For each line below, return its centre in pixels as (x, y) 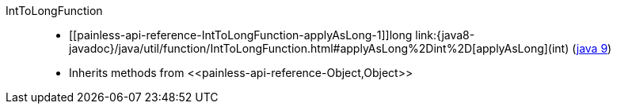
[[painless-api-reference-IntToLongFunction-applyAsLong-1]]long (241, 35)
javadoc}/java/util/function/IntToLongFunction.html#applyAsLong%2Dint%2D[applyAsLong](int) (319, 48)
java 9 (592, 48)
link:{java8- (445, 35)
